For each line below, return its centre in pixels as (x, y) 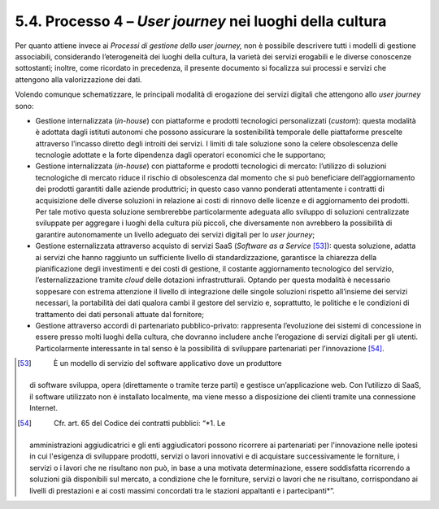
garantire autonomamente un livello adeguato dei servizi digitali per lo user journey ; (175, 234)
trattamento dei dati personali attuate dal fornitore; (120, 314)
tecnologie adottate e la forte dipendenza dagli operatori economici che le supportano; (181, 155)
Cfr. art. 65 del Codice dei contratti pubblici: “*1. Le (140, 423)
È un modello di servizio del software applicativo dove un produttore (167, 363)
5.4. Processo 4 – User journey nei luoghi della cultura (201, 21)
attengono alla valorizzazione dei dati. (78, 79)
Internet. (44, 408)
